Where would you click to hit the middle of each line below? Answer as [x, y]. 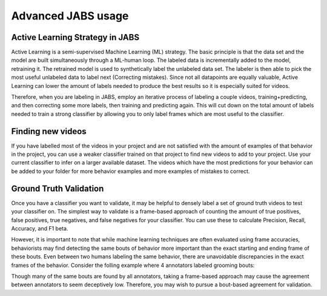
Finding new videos [49, 131]
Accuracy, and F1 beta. [40, 228]
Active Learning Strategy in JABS [75, 37]
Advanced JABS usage [70, 16]
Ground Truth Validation [58, 188]
